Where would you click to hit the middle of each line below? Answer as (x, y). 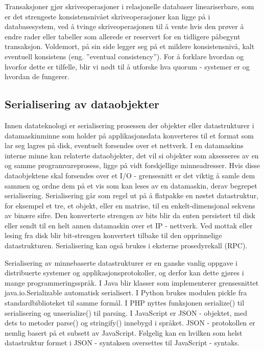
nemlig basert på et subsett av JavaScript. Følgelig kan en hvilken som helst (124, 332)
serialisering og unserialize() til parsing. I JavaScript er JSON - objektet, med (126, 312)
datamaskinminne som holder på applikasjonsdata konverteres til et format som (129, 135)
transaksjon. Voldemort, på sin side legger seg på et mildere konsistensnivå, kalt (130, 46)
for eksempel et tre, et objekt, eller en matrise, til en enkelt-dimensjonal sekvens (130, 205)
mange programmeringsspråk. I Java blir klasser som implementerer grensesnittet (132, 282)
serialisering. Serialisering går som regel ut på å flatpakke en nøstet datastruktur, (132, 195)
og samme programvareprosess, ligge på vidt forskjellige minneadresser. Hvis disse (133, 165)
